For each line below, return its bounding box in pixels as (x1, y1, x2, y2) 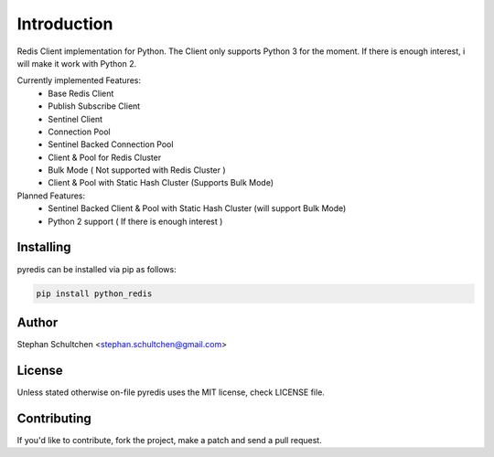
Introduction (16, 14, 113, 34)
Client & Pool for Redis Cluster (48, 152, 162, 163)
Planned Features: (16, 190, 86, 201)
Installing (16, 239, 72, 255)
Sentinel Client (48, 113, 103, 124)
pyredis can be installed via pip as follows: (16, 263, 177, 274)
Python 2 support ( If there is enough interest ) (48, 216, 223, 227)
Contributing (16, 410, 91, 426)
